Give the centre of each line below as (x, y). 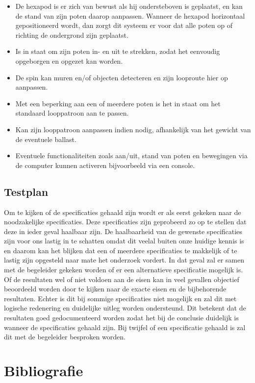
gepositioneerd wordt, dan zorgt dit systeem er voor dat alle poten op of (124, 25)
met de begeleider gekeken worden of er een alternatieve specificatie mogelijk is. (124, 270)
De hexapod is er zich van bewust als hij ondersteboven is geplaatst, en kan (129, 6)
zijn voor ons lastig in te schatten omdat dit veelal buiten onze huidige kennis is (124, 241)
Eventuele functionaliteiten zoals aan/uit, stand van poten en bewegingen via (131, 156)
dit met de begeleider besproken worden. (65, 337)
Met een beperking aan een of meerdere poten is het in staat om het (118, 103)
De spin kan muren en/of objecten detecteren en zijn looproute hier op (122, 77)
